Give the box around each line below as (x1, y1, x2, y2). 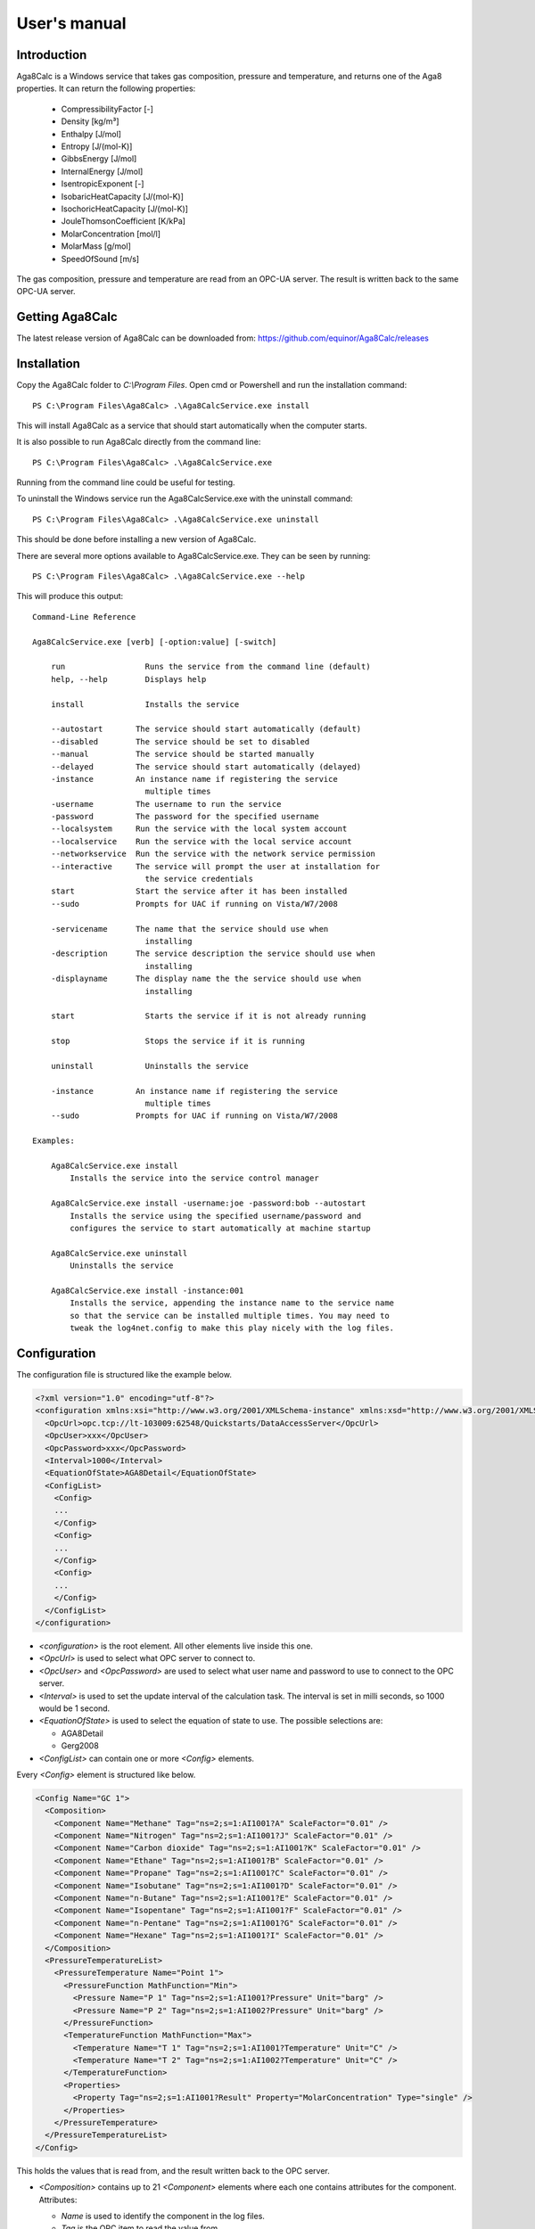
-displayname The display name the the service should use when (50, 974, 362, 984)
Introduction (16, 47, 87, 62)
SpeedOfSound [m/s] (61, 253, 140, 264)
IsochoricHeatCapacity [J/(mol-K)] (61, 203, 189, 214)
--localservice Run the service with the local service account (50, 836, 352, 846)
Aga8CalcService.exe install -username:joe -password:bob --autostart (50, 1198, 366, 1208)
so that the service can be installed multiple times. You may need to (70, 1311, 390, 1320)
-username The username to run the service (50, 799, 282, 809)
